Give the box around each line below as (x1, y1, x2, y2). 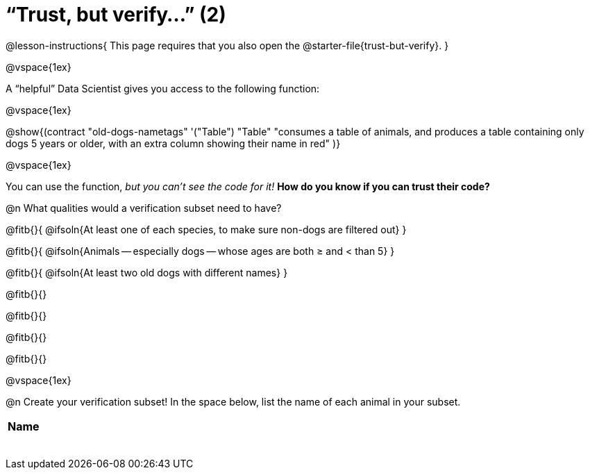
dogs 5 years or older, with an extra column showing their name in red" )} (6, 137, 341, 149)
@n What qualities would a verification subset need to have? (6, 201, 282, 214)
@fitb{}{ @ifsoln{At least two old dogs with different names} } (6, 266, 288, 278)
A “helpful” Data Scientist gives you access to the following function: (6, 82, 320, 94)
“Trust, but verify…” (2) (6, 3, 226, 26)
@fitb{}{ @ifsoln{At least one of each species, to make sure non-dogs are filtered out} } (6, 223, 407, 235)
